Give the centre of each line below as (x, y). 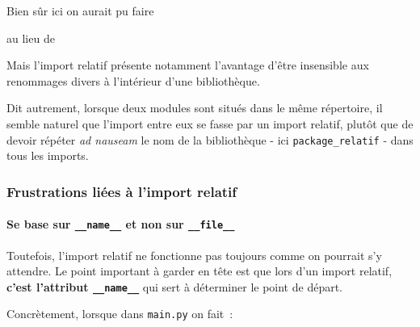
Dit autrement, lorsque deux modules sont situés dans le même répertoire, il (195, 108)
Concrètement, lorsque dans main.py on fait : (120, 314)
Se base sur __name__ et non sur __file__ (121, 224)
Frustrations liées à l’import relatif (122, 191)
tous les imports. (48, 155)
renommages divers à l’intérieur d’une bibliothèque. (133, 80)
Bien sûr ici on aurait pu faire (80, 10)
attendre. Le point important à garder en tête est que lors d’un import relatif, (199, 271)
